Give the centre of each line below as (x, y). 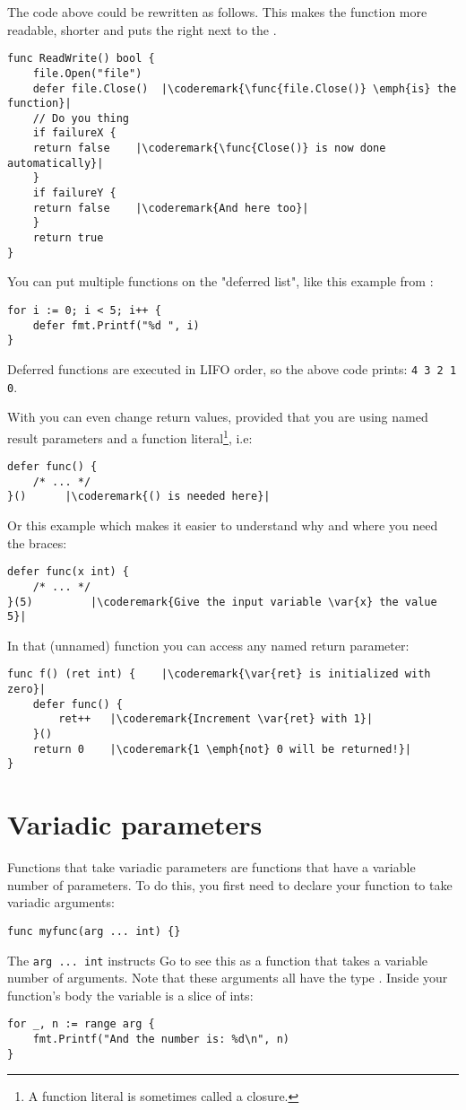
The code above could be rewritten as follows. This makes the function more (217, 12)
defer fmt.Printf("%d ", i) (116, 325)
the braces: (37, 542)
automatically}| (56, 163)
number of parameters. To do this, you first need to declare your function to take (230, 884)
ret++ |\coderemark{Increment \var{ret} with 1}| (216, 719)
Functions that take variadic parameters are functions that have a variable (211, 867)
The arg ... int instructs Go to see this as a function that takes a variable (218, 960)
